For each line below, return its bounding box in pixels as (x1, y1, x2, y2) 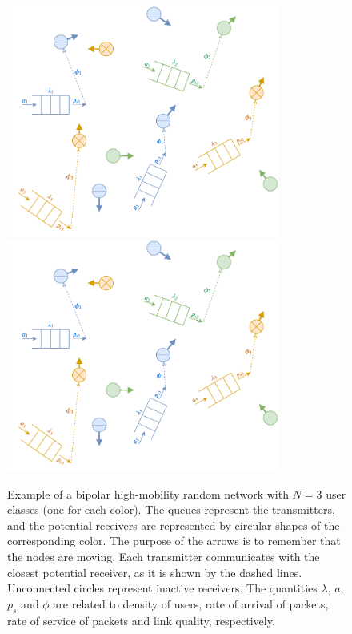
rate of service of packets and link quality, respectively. (7, 612, 275, 628)
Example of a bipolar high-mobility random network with (7, 485, 289, 502)
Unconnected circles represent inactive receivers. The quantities (7, 579, 318, 596)
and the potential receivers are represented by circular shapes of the (7, 516, 340, 533)
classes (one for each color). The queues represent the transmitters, (7, 501, 335, 518)
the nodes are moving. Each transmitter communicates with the (7, 548, 320, 565)
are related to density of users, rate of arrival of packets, (53, 595, 329, 612)
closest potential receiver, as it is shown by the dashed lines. (7, 563, 302, 580)
